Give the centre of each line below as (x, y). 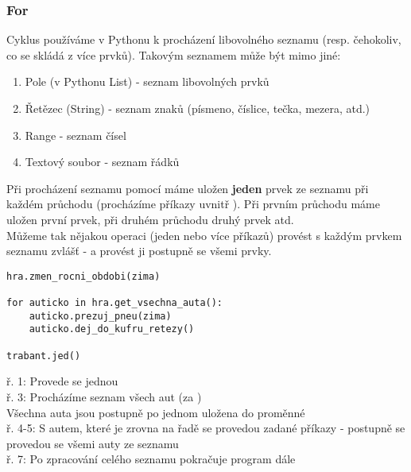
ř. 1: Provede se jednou (62, 381)
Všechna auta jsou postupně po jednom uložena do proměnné (156, 412)
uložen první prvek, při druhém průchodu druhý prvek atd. (150, 219)
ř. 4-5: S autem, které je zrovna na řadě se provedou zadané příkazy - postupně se (206, 428)
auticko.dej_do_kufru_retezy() (112, 329)
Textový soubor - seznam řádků (102, 162)
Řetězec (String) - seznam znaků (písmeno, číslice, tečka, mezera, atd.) (198, 108)
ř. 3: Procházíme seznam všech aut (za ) (104, 396)
